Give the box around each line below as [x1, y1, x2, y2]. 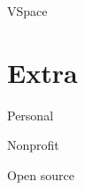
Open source [7, 165, 74, 184]
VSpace [7, 2, 48, 20]
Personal [7, 105, 54, 124]
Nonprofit [7, 136, 59, 154]
